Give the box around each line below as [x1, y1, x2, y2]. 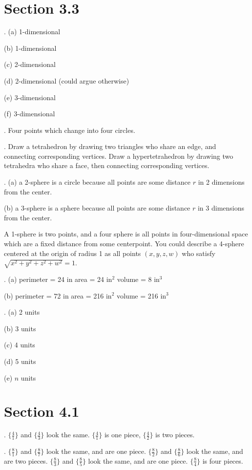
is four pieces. [202, 455, 243, 466]
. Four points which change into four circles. [4, 125, 135, 135]
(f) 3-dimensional [4, 108, 55, 119]
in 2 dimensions [198, 177, 245, 187]
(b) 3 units [4, 323, 36, 333]
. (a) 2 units [4, 307, 40, 317]
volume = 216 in [116, 290, 167, 300]
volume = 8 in [117, 274, 160, 284]
